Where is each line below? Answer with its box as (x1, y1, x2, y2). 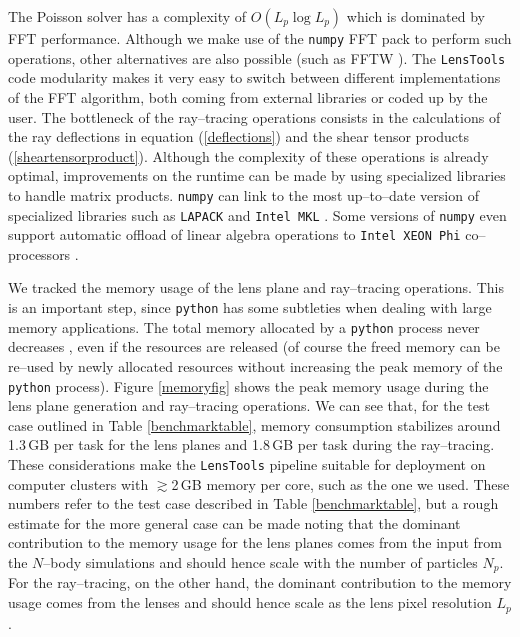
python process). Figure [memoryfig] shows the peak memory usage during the (8, 375, 489, 396)
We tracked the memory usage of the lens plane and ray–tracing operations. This (8, 277, 504, 298)
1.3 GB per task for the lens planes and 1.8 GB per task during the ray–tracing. (8, 434, 495, 455)
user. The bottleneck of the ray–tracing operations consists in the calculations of (8, 106, 501, 127)
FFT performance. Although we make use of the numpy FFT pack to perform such (8, 28, 512, 48)
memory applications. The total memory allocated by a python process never (8, 316, 480, 337)
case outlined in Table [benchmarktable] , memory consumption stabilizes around (8, 414, 501, 435)
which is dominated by (346, 6, 485, 26)
